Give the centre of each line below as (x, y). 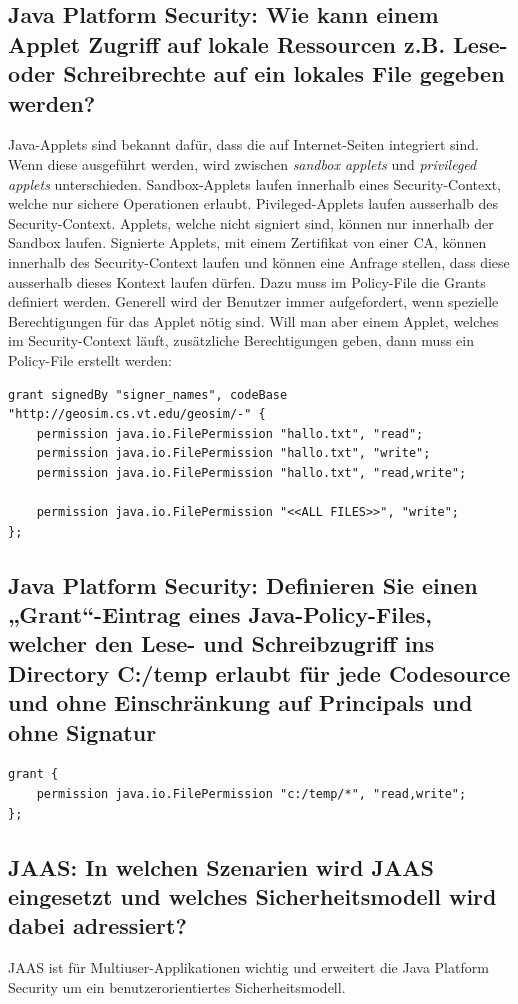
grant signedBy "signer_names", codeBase (148, 394)
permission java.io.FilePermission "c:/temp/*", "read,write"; (251, 794)
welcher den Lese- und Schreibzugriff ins (221, 643)
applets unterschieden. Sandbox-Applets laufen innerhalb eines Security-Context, (254, 183)
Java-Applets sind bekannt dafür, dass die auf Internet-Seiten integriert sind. (243, 144)
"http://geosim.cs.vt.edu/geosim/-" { (137, 414)
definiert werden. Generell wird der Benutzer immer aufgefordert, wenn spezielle (253, 301)
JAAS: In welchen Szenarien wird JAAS (221, 866)
